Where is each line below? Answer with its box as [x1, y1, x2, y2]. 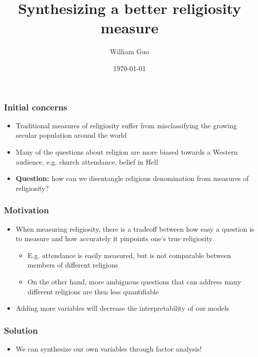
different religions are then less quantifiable [27, 286, 159, 296]
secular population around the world [15, 130, 127, 140]
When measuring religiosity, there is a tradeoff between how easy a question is [15, 223, 255, 234]
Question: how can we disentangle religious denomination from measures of [15, 173, 249, 183]
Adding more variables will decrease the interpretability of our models [15, 303, 230, 313]
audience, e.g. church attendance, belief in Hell [15, 156, 158, 167]
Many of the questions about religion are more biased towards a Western [15, 146, 238, 157]
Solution [4, 324, 38, 336]
